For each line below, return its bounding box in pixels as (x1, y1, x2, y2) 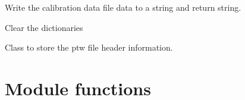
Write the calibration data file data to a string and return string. (5, 1, 241, 13)
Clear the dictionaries (5, 21, 83, 33)
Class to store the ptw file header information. (5, 41, 173, 54)
